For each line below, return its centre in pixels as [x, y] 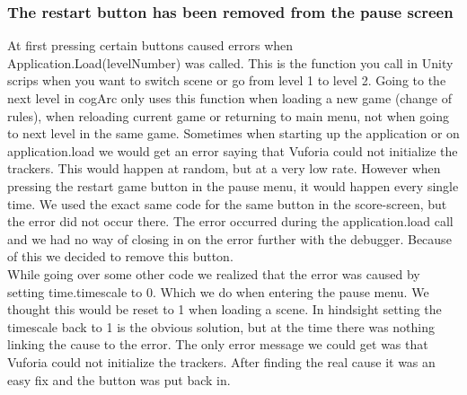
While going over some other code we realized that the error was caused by [214, 273]
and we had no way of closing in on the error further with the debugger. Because [229, 238]
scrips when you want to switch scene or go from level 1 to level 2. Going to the [227, 80]
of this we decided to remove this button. [120, 256]
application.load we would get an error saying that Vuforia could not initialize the [233, 150]
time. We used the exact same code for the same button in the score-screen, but [227, 203]
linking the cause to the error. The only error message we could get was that [218, 344]
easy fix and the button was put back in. [119, 379]
